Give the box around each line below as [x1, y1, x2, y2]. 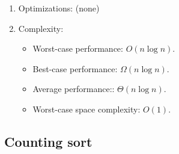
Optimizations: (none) [18, 2, 100, 14]
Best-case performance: [32, 62, 118, 75]
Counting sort [4, 132, 93, 150]
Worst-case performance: [32, 42, 123, 55]
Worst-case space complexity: [32, 102, 141, 115]
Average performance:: [32, 82, 115, 95]
